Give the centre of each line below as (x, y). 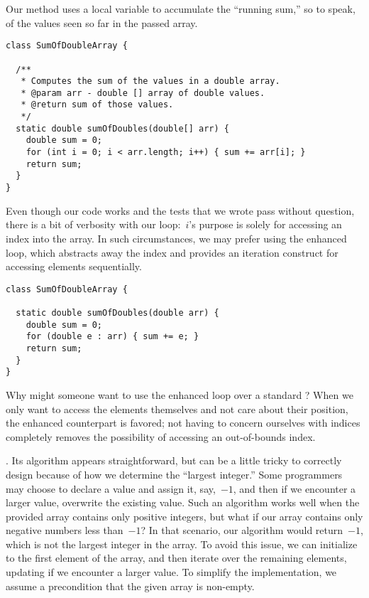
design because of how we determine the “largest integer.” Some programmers (174, 474)
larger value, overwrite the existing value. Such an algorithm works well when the (183, 502)
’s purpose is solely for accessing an (265, 224)
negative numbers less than (65, 530)
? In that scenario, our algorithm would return (242, 530)
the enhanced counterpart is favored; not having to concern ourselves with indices (183, 423)
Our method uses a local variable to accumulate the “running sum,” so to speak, (181, 9)
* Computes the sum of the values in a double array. (150, 81)
